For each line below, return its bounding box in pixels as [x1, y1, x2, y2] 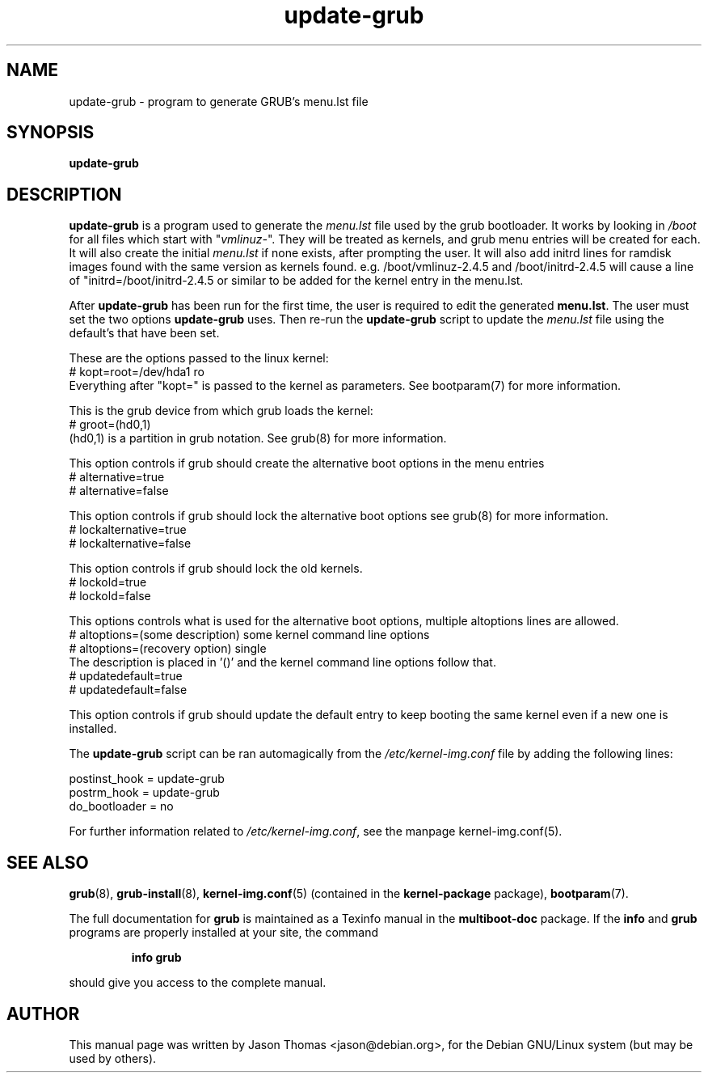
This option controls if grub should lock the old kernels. [69, 561, 363, 576]
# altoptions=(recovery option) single [69, 641, 267, 656]
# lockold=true [69, 575, 147, 590]
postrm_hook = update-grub [69, 785, 220, 800]
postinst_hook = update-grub [69, 772, 225, 786]
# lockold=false [69, 589, 151, 603]
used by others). [69, 1051, 157, 1065]
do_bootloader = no [69, 799, 174, 814]
